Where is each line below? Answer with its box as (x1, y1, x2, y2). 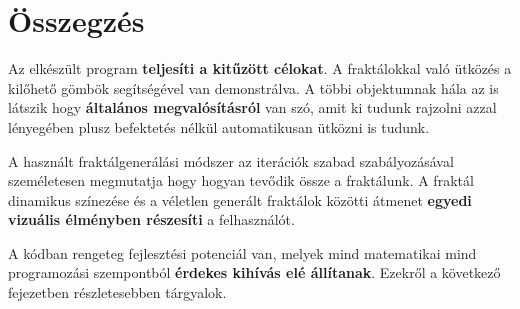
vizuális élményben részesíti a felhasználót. (8, 209, 295, 230)
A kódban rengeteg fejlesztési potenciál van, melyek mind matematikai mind (8, 242, 477, 263)
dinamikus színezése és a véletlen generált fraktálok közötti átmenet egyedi (8, 189, 472, 210)
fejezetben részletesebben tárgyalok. (8, 282, 227, 303)
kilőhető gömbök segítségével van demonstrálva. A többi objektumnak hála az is (8, 77, 499, 98)
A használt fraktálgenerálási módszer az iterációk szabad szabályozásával (8, 150, 454, 171)
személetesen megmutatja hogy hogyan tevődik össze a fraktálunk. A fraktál (8, 170, 474, 191)
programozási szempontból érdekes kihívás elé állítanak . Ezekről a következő (8, 262, 501, 283)
